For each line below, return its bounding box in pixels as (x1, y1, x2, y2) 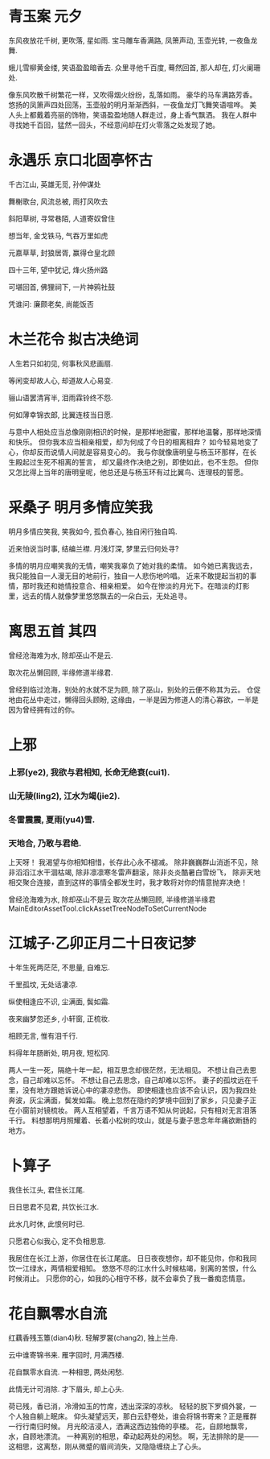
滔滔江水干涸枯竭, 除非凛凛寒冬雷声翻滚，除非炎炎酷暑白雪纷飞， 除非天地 (14, 867, 261, 877)
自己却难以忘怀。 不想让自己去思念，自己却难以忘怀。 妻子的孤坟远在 (22, 1075, 252, 1085)
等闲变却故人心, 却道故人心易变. (8, 375, 114, 385)
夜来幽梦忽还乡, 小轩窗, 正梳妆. (8, 1014, 110, 1023)
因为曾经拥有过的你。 (8, 705, 79, 714)
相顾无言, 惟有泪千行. (8, 1031, 79, 1040)
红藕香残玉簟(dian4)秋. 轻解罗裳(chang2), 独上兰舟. (8, 1333, 178, 1342)
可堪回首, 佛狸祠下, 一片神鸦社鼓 (8, 282, 115, 291)
